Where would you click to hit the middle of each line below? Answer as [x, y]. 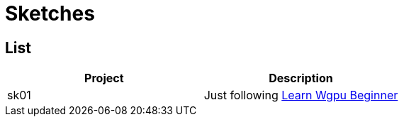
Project [104, 78]
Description [301, 78]
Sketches [50, 13]
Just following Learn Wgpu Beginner [301, 95]
